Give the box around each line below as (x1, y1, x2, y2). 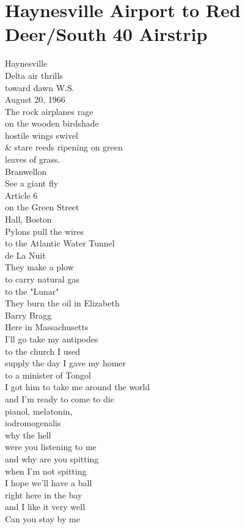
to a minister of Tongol (5, 368, 91, 381)
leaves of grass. (5, 153, 60, 166)
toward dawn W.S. (5, 81, 75, 94)
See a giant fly (5, 177, 59, 190)
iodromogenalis (5, 416, 61, 429)
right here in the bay (5, 488, 82, 501)
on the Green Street (5, 201, 79, 213)
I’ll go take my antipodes (5, 332, 98, 345)
